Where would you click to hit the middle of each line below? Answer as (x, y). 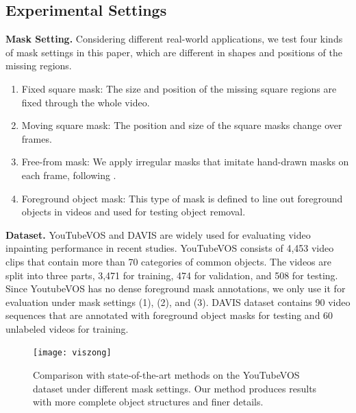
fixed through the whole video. (86, 102)
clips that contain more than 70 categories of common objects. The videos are (168, 261)
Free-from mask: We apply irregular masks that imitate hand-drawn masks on (185, 162)
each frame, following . (69, 175)
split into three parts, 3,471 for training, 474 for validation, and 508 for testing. (172, 275)
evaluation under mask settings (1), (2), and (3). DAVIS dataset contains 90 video (178, 302)
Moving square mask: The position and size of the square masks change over (182, 125)
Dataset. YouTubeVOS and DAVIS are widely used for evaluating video (158, 234)
